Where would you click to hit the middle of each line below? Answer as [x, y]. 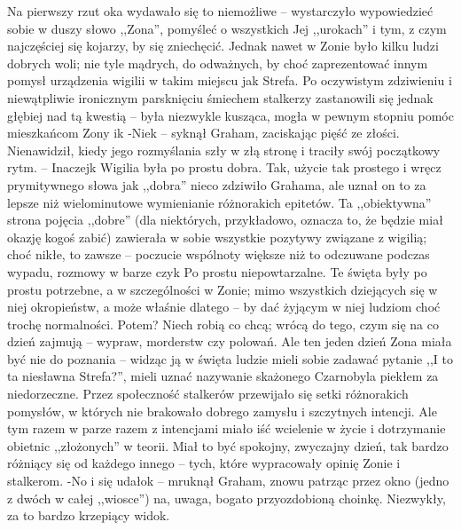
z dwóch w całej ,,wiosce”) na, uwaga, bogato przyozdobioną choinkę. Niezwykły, [227, 498]
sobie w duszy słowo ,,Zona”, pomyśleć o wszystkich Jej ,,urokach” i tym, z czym [227, 28]
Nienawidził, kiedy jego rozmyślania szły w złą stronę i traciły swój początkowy [224, 150]
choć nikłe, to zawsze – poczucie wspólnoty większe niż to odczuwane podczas [219, 254]
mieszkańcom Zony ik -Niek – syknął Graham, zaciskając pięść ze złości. [203, 133]
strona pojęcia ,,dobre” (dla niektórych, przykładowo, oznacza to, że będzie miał [225, 220]
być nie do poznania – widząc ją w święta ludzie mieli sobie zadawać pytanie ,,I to [230, 358]
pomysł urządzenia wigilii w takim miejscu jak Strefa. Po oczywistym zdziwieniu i [230, 80]
